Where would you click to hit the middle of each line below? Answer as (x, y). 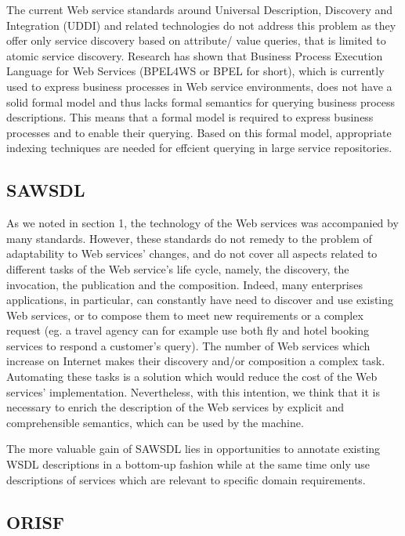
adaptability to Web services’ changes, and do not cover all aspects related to (192, 254)
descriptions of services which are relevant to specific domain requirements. (186, 479)
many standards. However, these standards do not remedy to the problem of (189, 238)
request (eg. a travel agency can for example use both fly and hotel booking (188, 330)
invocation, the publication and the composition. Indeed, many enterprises (184, 284)
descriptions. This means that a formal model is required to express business (190, 117)
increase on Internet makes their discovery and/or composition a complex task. (196, 361)
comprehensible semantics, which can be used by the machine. (155, 422)
